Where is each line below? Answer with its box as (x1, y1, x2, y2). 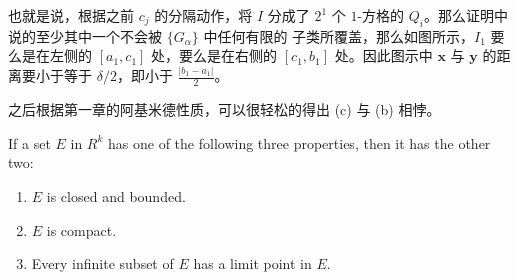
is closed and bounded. (46, 185, 186, 206)
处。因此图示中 (334, 45, 433, 66)
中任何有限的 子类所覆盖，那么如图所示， (203, 25, 475, 46)
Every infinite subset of (31, 253, 174, 274)
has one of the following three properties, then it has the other (108, 132, 491, 153)
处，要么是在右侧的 (151, 45, 278, 66)
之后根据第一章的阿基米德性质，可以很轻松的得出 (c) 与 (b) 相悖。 (8, 99, 441, 120)
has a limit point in (193, 253, 312, 274)
